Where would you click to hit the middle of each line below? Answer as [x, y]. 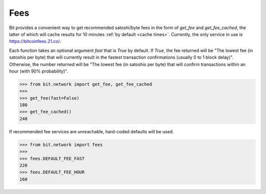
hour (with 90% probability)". [39, 71]
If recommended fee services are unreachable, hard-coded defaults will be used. [92, 131]
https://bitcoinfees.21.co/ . [35, 41]
